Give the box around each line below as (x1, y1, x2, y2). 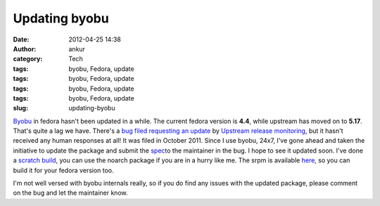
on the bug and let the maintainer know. (13, 188, 128, 197)
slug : (13, 104, 28, 112)
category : (13, 55, 43, 63)
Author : (13, 44, 37, 53)
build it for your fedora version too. (13, 166, 114, 174)
